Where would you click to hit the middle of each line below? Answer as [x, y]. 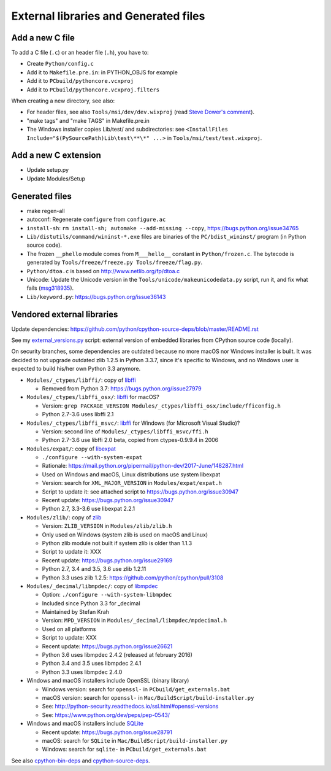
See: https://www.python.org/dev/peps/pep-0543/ [106, 715]
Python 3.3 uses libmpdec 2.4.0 [82, 672]
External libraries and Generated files [108, 16]
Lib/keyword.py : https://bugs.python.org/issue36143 [96, 296]
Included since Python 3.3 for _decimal [91, 603]
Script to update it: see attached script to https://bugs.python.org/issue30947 [140, 492]
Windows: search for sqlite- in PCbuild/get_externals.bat [124, 750]
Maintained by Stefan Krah [76, 612]
